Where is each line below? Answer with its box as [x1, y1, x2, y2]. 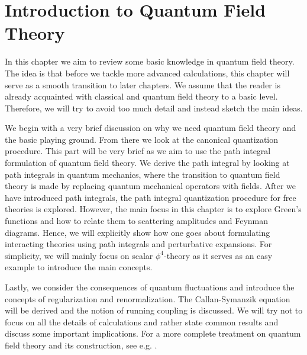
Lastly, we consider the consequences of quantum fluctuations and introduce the [5, 281, 295, 293]
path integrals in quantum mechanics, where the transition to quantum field [5, 168, 280, 180]
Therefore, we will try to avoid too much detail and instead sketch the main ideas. [5, 101, 303, 114]
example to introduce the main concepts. [5, 261, 153, 273]
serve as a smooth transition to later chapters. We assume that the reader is [5, 78, 280, 91]
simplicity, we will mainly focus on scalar [5, 249, 153, 261]
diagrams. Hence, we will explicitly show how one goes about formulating [5, 226, 270, 238]
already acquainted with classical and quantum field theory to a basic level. [5, 90, 278, 103]
